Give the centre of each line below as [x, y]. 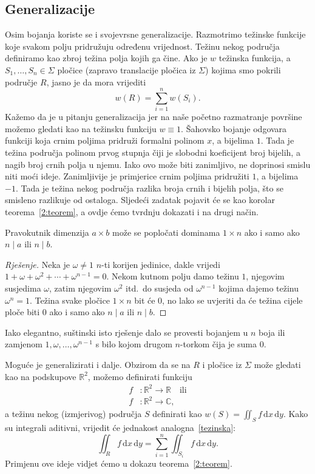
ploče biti [22, 312]
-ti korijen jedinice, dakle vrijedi [161, 264]
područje [21, 82]
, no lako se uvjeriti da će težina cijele [232, 300]
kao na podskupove [41, 376]
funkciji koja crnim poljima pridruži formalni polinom [105, 140]
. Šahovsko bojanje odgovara [234, 128]
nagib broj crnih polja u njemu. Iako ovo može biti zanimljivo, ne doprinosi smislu [158, 164]
